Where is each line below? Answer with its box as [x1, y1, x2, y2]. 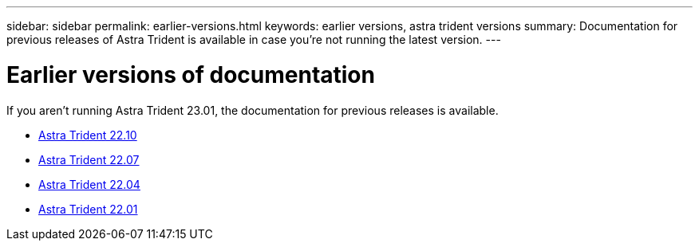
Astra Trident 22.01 [38, 202, 138, 216]
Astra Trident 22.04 [38, 177, 140, 191]
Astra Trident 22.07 [38, 152, 140, 167]
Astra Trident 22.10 [38, 127, 137, 142]
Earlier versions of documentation [6, 61, 375, 88]
